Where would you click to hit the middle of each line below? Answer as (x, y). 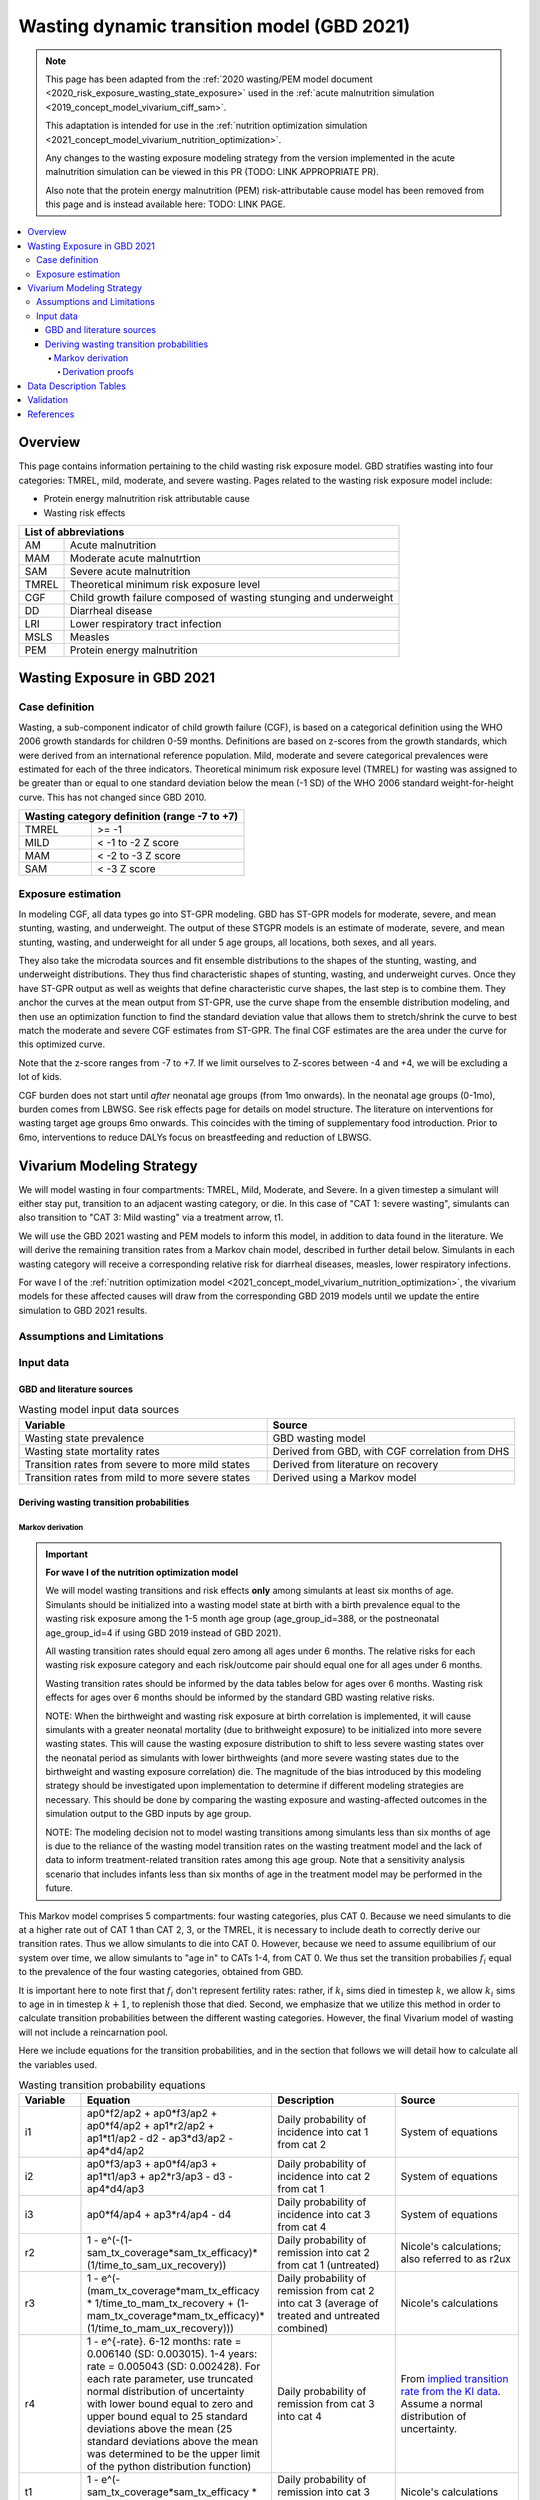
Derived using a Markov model (344, 1477)
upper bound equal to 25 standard (167, 2417)
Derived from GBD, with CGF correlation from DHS (391, 1451)
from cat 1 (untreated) (328, 2265)
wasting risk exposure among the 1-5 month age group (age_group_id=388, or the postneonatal (242, 1619)
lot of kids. (40, 1077)
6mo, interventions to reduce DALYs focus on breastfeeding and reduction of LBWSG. (195, 1137)
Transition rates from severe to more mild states (137, 1464)
